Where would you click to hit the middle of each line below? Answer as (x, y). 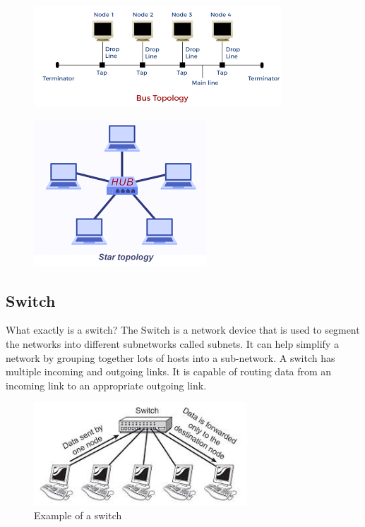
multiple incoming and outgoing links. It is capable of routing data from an (169, 371)
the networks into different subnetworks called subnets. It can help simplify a (172, 343)
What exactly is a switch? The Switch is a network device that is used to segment (183, 330)
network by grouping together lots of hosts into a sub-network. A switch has (170, 357)
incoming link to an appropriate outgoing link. (106, 385)
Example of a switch (78, 515)
